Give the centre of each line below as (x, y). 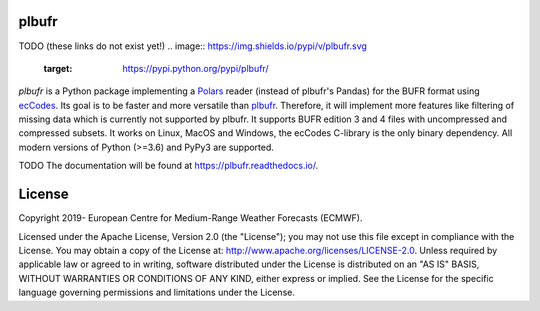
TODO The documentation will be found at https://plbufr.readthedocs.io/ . (168, 166)
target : (58, 68)
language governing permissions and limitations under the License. (156, 292)
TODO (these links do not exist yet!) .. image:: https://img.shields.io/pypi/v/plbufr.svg (192, 46)
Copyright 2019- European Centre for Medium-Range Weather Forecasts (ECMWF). (190, 218)
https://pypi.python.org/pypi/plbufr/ (195, 68)
